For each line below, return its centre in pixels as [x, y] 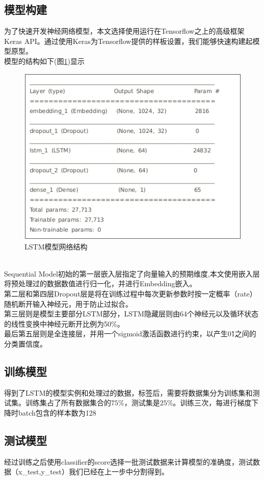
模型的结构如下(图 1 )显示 [44, 61]
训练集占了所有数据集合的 [68, 403]
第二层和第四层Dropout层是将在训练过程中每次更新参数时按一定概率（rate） [130, 294]
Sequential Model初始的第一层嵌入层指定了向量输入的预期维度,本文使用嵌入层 [132, 273]
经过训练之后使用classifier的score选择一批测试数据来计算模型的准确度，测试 [128, 461]
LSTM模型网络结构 [56, 246]
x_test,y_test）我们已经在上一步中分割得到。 [93, 472]
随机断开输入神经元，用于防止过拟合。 [68, 303]
